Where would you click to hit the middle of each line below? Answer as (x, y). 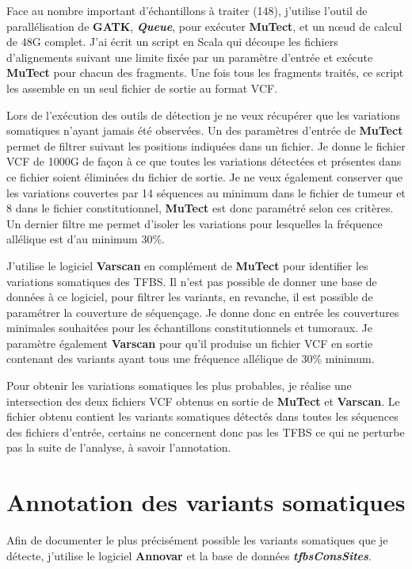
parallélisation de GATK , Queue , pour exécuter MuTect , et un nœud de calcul (204, 26)
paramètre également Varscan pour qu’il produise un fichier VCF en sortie (190, 343)
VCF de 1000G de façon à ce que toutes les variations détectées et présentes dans (204, 161)
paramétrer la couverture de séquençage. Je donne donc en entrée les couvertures (203, 312)
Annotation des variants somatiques (206, 502)
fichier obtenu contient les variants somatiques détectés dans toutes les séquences (202, 416)
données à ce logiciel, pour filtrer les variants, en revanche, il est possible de (190, 297)
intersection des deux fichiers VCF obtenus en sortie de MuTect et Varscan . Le (203, 401)
